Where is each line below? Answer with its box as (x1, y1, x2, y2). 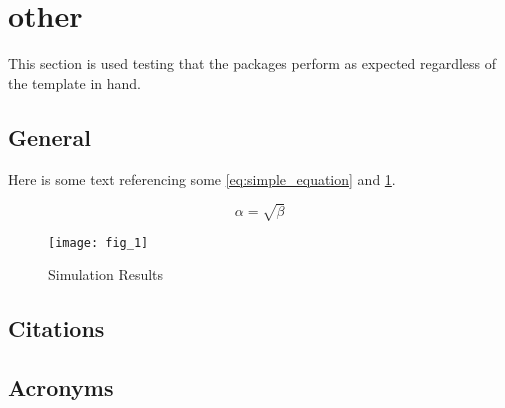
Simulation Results (48, 264, 164, 285)
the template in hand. (8, 72, 142, 93)
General (8, 121, 91, 152)
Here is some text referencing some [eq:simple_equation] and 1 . (8, 168, 396, 189)
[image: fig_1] (48, 235, 149, 250)
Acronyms (8, 372, 114, 403)
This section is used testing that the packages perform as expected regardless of (8, 53, 497, 74)
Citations (8, 313, 105, 344)
